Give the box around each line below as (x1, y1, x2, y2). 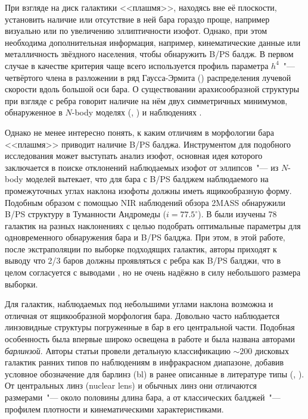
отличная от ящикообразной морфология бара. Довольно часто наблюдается (5, 309, 280, 321)
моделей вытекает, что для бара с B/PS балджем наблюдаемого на (26, 173, 269, 185)
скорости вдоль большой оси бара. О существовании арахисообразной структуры (5, 83, 300, 95)
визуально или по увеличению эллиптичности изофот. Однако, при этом (5, 24, 267, 37)
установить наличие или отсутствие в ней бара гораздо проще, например (5, 12, 270, 25)
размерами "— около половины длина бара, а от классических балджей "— (5, 391, 281, 403)
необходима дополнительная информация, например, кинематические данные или (5, 36, 301, 48)
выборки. (5, 277, 38, 290)
